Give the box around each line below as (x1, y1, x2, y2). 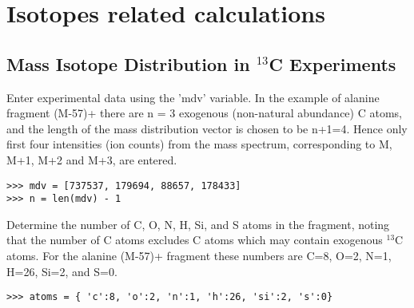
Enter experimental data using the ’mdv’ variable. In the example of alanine (6, 89, 380, 105)
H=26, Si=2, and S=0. (6, 263, 117, 279)
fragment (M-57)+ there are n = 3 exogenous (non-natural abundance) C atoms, (6, 105, 402, 121)
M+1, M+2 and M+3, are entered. (6, 151, 177, 168)
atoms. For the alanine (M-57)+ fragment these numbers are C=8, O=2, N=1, (6, 247, 392, 264)
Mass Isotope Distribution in (6, 51, 250, 76)
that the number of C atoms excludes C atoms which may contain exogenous (6, 231, 383, 248)
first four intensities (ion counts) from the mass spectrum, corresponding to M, (6, 136, 392, 152)
